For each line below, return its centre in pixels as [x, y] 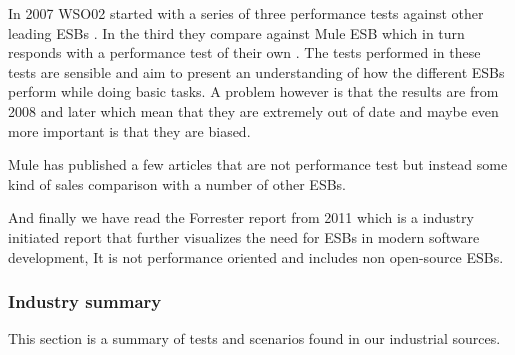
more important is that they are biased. [129, 130]
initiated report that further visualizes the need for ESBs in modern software [244, 236]
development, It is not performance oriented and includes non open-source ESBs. [256, 256]
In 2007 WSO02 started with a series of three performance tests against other [246, 13]
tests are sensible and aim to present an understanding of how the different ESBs [256, 71]
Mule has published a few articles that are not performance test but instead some [258, 164]
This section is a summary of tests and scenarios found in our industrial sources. [254, 338]
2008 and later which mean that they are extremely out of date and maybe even [253, 110]
